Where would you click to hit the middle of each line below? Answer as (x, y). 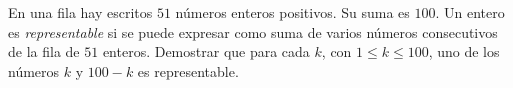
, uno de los (464, 51)
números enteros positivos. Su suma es (292, 12)
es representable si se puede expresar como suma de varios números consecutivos (253, 31)
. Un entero (470, 12)
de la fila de (44, 51)
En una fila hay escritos (80, 12)
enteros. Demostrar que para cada (206, 51)
